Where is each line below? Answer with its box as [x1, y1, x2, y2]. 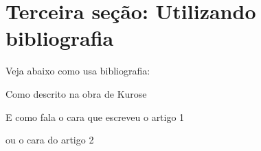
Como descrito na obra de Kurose [5, 86, 147, 100]
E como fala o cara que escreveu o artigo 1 [5, 109, 185, 124]
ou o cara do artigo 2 [5, 133, 94, 147]
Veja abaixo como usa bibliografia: [5, 64, 150, 78]
